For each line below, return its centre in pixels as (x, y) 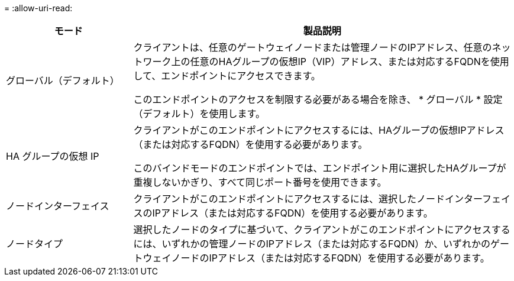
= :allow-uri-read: (38, 8)
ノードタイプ (35, 244)
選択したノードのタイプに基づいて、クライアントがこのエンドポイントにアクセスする (322, 230)
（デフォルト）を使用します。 (199, 114)
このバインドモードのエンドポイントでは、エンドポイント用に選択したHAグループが (320, 168)
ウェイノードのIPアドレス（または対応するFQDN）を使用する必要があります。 (316, 258)
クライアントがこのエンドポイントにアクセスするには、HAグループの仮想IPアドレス (319, 130)
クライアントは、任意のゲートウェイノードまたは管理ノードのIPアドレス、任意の (313, 47)
